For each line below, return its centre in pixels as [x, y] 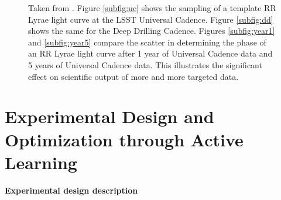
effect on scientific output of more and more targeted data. [133, 76]
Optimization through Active [124, 139]
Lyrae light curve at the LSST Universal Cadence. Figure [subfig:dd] [151, 19]
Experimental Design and [109, 116]
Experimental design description [71, 190]
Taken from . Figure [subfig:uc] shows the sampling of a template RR [152, 8]
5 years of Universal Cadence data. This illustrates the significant [145, 64]
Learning [41, 162]
